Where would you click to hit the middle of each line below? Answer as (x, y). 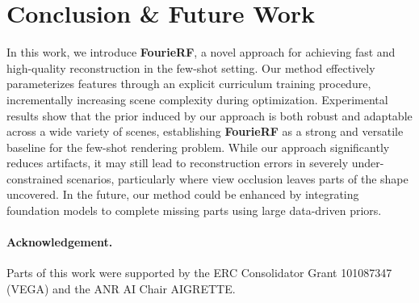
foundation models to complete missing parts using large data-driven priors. (194, 210)
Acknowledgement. (60, 242)
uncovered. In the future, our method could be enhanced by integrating (183, 194)
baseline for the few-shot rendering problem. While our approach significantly (198, 147)
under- (368, 163)
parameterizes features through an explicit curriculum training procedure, (189, 84)
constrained (35, 178)
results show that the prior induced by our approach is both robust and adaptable (209, 115)
